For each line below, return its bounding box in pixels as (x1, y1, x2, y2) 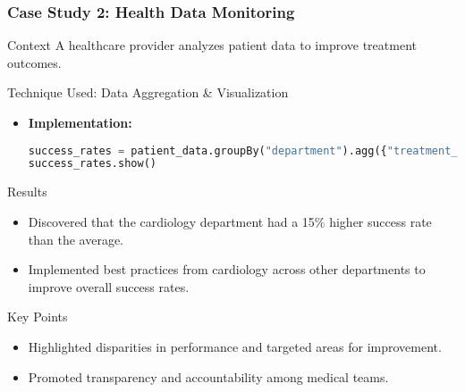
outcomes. (7, 53, 62, 71)
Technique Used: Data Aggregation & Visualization (7, 83, 289, 102)
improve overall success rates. (28, 277, 190, 296)
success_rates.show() (28, 157, 156, 171)
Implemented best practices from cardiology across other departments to (28, 260, 426, 279)
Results (7, 182, 47, 201)
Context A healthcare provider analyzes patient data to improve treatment (7, 36, 417, 54)
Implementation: (28, 113, 132, 131)
